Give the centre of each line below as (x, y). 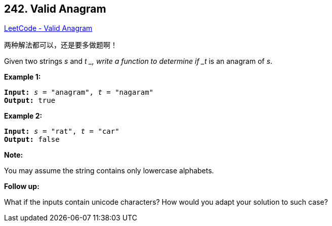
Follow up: (22, 186)
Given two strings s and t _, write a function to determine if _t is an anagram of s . (138, 61)
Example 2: (23, 116)
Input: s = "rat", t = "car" (62, 131)
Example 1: (23, 77)
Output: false (32, 140)
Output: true (30, 101)
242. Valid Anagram (55, 9)
